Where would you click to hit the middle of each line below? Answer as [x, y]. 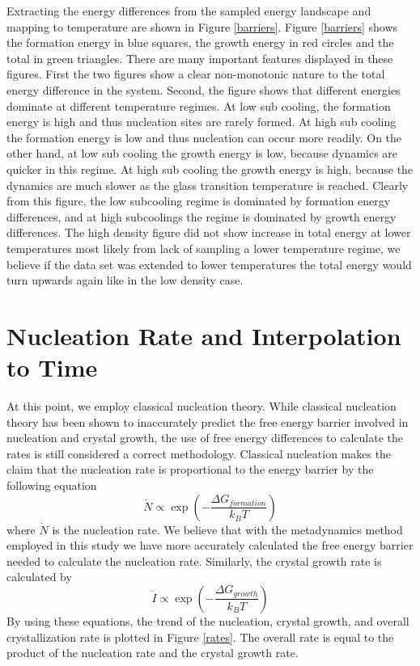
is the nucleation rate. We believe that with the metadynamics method [227, 529]
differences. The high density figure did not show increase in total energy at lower [209, 232]
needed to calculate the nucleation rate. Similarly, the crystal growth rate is [194, 561]
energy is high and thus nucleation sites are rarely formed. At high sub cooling [202, 122]
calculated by [39, 577]
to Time [52, 367]
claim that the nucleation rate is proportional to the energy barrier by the [190, 469]
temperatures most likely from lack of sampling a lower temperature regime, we [204, 248]
